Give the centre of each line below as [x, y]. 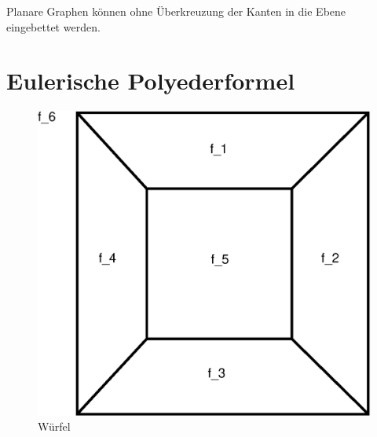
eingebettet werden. [53, 26]
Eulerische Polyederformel [151, 81]
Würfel [54, 426]
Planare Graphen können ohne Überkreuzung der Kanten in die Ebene [176, 11]
